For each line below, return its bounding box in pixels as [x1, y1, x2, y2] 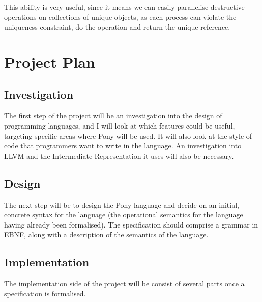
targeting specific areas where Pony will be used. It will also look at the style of [4, 130, 252, 141]
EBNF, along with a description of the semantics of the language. [4, 229, 209, 240]
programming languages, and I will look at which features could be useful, [4, 120, 235, 131]
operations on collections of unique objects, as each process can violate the [4, 11, 237, 22]
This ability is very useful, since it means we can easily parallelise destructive [4, 2, 245, 12]
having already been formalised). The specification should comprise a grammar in [4, 219, 258, 230]
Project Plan [4, 51, 95, 72]
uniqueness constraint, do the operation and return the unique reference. [4, 21, 230, 32]
